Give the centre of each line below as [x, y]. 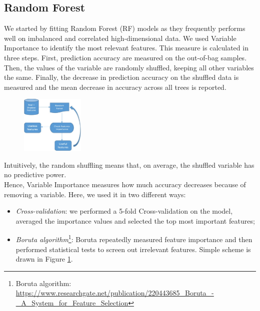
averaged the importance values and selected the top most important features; [135, 220]
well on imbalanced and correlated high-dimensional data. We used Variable [120, 38]
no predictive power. [35, 174]
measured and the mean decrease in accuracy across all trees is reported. [115, 87]
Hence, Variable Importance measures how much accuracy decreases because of [125, 184]
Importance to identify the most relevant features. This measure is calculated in [126, 48]
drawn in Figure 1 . [44, 259]
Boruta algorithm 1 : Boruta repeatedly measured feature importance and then [134, 239]
